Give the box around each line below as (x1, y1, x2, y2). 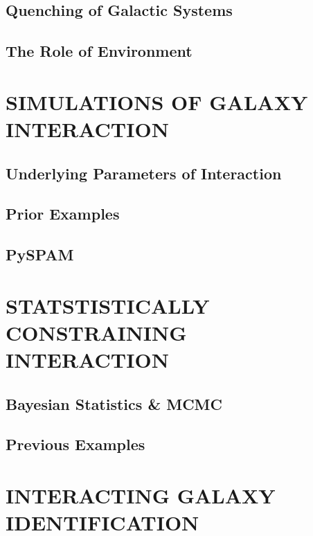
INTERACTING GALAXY (6, 481, 276, 509)
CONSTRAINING (6, 318, 187, 346)
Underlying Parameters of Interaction (6, 162, 282, 184)
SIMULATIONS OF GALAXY (6, 87, 308, 116)
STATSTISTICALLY (6, 291, 210, 319)
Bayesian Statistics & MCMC (6, 393, 222, 414)
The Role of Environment (6, 40, 193, 62)
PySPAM (6, 244, 74, 265)
